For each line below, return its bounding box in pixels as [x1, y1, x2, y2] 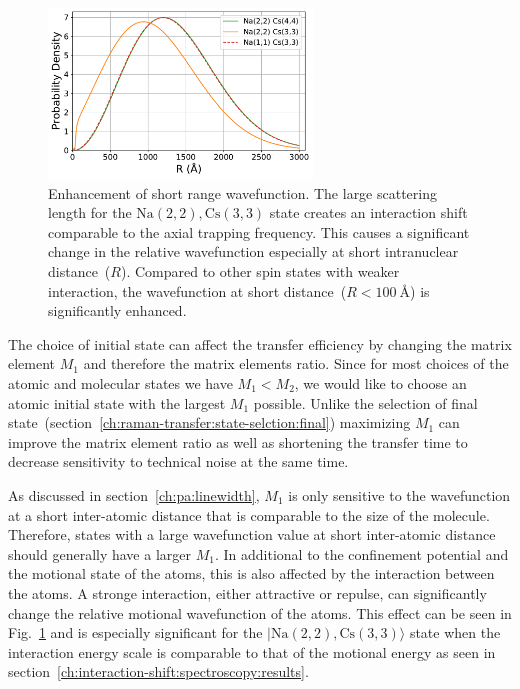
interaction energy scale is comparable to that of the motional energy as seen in [8, 641, 496, 662]
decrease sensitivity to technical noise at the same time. [8, 451, 349, 472]
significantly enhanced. [48, 300, 187, 321]
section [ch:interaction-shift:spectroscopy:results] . [8, 661, 309, 682]
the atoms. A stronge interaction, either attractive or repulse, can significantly [8, 582, 487, 603]
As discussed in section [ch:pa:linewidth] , [8, 484, 260, 505]
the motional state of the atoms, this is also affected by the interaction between [8, 563, 495, 584]
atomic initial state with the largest [8, 392, 226, 413]
